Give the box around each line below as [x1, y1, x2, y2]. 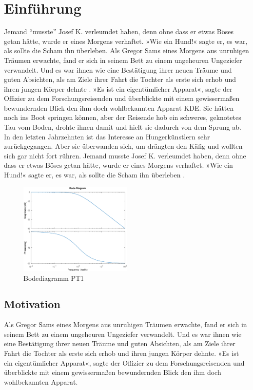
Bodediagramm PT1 [23, 273, 84, 283]
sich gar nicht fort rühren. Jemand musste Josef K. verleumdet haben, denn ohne [4, 150, 246, 160]
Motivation [4, 296, 60, 312]
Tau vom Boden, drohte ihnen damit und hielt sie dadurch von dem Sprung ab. [4, 122, 241, 132]
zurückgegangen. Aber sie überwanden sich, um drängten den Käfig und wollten [4, 141, 243, 151]
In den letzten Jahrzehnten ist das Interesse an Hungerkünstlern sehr [4, 131, 210, 141]
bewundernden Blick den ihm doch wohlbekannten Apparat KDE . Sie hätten [4, 102, 234, 113]
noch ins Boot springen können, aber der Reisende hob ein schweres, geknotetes [4, 112, 241, 122]
